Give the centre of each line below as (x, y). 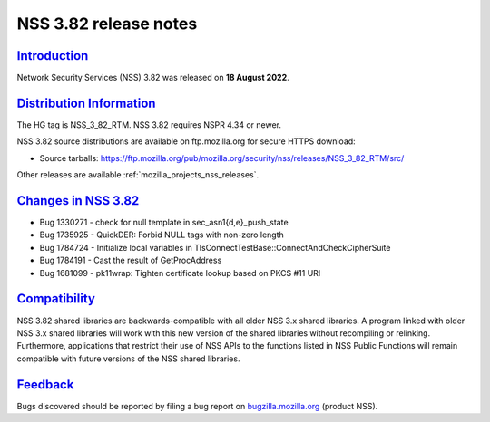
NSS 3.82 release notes (107, 24)
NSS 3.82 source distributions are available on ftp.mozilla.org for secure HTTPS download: (186, 141)
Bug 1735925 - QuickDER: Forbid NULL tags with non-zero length (162, 235)
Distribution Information (86, 103)
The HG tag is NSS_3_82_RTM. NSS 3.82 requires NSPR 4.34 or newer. (149, 125)
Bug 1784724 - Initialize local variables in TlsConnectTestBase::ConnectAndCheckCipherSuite (215, 247)
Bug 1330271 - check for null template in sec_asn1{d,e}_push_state (164, 223)
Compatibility (56, 299)
